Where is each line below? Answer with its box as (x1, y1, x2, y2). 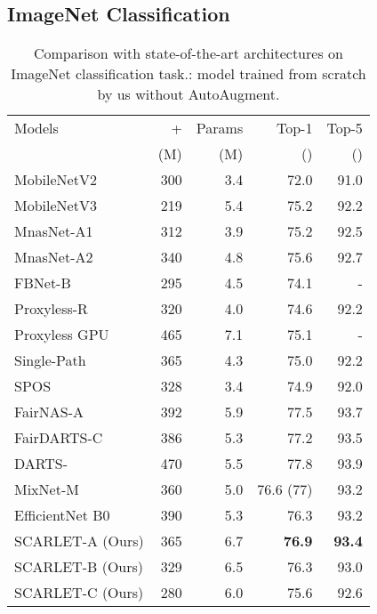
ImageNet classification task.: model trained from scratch (11, 63, 366, 85)
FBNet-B (14, 272, 71, 294)
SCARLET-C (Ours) (14, 582, 144, 603)
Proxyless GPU (14, 324, 109, 345)
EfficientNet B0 (14, 505, 110, 526)
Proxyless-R (14, 298, 88, 319)
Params (196, 117, 244, 139)
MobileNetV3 (14, 195, 97, 216)
